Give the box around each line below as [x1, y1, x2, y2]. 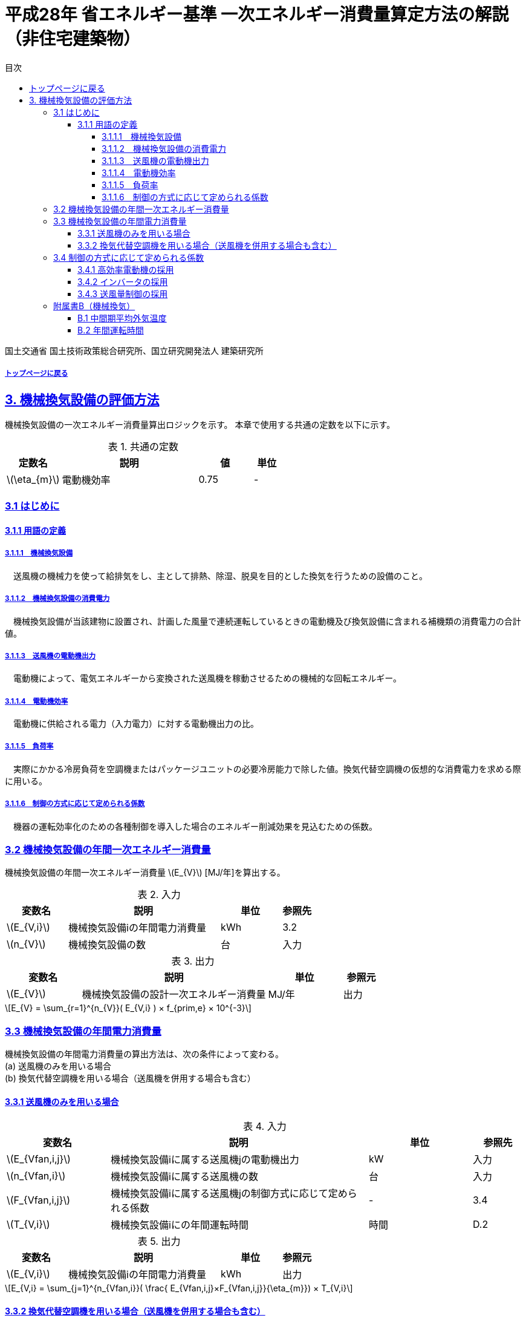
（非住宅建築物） [5, 28, 141, 49]
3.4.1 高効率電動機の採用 [77, 264, 174, 275]
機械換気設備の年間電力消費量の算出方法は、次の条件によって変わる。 [5, 1049, 284, 1060]
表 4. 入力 [243, 1120, 287, 1133]
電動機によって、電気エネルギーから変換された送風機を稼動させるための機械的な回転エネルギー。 [13, 673, 402, 684]
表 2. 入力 [137, 888, 181, 901]
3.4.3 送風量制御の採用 [77, 288, 168, 299]
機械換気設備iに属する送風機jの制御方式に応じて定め [111, 1187, 348, 1200]
